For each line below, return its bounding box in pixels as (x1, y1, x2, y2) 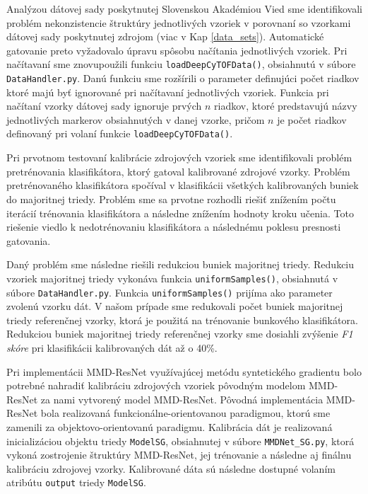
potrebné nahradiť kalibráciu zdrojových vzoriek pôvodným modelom (6, 378, 306, 393)
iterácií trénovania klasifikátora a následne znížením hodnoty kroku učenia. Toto (6, 205, 354, 220)
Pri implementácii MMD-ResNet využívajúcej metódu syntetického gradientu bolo (6, 364, 362, 379)
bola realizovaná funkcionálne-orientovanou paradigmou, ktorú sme (40, 406, 331, 420)
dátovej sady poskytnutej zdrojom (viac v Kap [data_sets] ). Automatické (6, 29, 324, 44)
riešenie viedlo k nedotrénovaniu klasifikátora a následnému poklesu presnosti (6, 219, 341, 234)
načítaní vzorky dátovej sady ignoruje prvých (6, 98, 202, 113)
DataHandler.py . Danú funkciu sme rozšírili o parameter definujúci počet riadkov (6, 71, 360, 86)
